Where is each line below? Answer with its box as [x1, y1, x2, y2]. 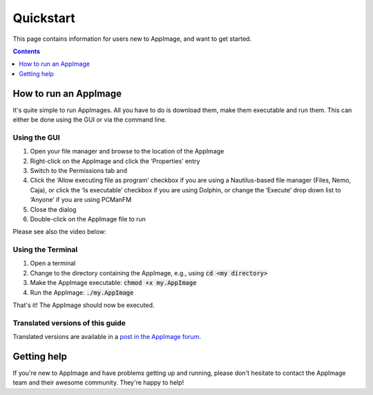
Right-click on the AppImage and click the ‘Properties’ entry [30, 156, 200, 165]
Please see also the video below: [12, 228, 106, 236]
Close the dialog [30, 205, 77, 214]
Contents [12, 47, 41, 55]
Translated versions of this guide [12, 318, 126, 328]
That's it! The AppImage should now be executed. [12, 301, 155, 309]
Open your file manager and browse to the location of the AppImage [30, 147, 224, 156]
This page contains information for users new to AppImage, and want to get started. [12, 35, 252, 43]
